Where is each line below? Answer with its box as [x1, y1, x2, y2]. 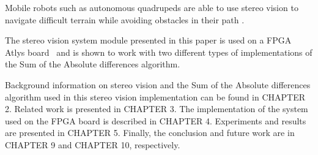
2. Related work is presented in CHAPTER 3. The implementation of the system [5, 102, 308, 115]
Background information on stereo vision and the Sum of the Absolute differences [5, 78, 311, 91]
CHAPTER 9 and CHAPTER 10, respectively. [5, 138, 180, 151]
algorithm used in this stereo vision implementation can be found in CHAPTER [5, 90, 305, 103]
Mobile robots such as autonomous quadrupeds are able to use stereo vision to [5, 1, 298, 13]
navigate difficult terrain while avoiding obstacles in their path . [5, 13, 245, 26]
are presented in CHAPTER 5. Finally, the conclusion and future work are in [5, 126, 295, 139]
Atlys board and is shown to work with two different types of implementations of [5, 45, 312, 58]
